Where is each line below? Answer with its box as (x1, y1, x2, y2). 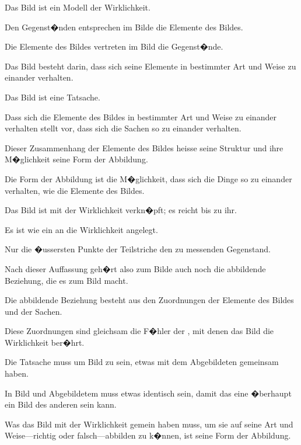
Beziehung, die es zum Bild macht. (5, 274, 128, 286)
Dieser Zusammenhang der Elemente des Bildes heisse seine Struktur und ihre (5, 141, 283, 154)
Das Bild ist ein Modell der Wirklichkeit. (5, 1, 150, 13)
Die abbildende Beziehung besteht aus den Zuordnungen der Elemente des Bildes (5, 294, 294, 306)
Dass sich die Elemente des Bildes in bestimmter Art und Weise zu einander (5, 110, 276, 123)
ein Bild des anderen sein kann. (5, 398, 117, 411)
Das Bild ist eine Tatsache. (5, 91, 100, 103)
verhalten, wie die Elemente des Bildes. (5, 184, 145, 196)
